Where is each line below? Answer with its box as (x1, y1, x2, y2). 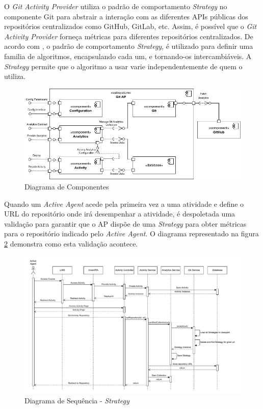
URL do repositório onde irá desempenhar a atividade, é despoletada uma (4, 208, 235, 219)
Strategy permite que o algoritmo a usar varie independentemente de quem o (4, 61, 243, 71)
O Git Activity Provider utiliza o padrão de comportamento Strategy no (4, 1, 227, 11)
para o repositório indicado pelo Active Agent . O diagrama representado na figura (4, 228, 259, 239)
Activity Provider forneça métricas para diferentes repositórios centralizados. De (4, 31, 253, 41)
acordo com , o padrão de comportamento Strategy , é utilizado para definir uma (4, 41, 253, 51)
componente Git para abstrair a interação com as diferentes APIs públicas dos (4, 11, 248, 21)
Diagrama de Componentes (24, 181, 109, 192)
